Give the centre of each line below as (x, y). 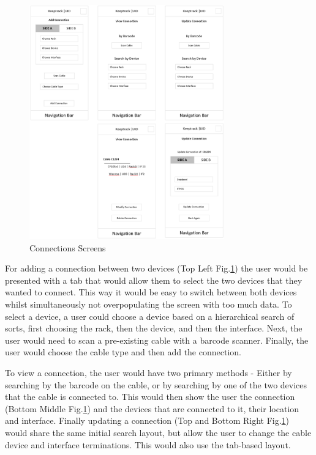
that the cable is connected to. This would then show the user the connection (150, 397)
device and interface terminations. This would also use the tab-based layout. (148, 444)
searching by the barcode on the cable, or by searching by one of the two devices (156, 384)
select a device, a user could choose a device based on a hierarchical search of (150, 316)
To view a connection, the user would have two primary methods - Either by (149, 373)
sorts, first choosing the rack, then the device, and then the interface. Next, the (154, 328)
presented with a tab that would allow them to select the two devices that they (154, 280)
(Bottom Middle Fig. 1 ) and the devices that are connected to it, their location (152, 408)
